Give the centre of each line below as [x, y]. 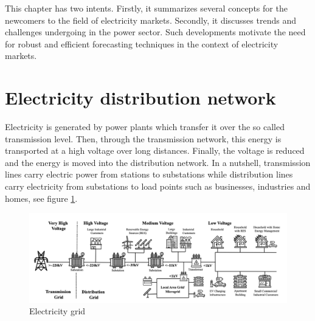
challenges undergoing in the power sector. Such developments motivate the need [155, 32]
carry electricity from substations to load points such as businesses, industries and [158, 186]
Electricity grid [57, 311]
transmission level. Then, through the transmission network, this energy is [143, 138]
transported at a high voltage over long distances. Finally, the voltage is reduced [155, 150]
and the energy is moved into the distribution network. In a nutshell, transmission [158, 162]
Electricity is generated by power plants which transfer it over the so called [145, 127]
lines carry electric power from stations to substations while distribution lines [149, 174]
